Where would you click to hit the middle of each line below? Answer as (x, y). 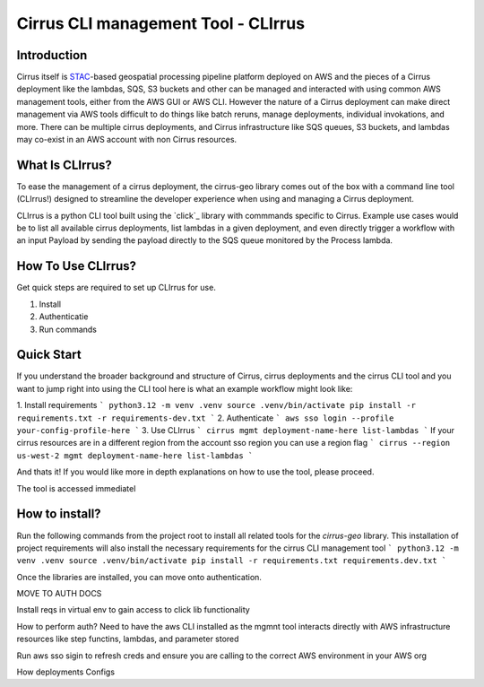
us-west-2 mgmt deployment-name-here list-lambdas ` (135, 456)
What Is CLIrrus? (64, 165)
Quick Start (49, 355)
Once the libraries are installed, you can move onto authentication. (139, 577)
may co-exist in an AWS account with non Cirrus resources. (127, 140)
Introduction (52, 55)
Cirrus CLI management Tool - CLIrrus (160, 23)
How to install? (59, 514)
